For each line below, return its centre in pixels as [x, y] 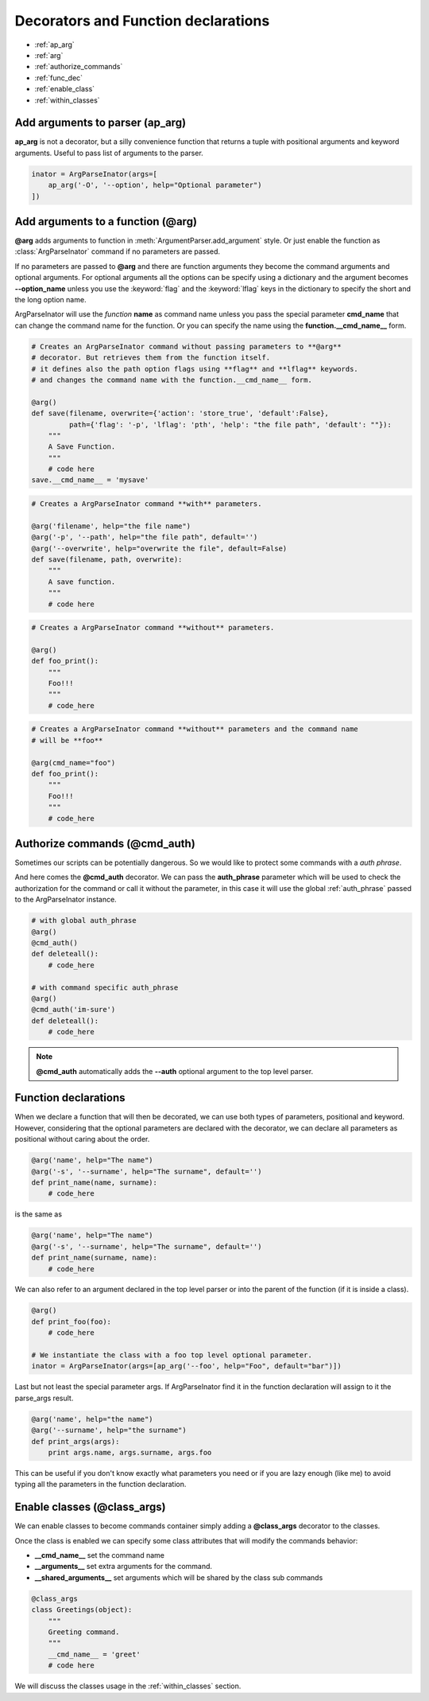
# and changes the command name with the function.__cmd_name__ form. [172, 380]
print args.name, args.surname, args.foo [130, 1452]
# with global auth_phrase [84, 921]
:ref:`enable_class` [65, 89]
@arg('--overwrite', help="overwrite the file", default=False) [159, 548]
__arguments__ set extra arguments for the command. [124, 1567]
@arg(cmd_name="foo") [73, 763]
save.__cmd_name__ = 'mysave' [90, 480]
